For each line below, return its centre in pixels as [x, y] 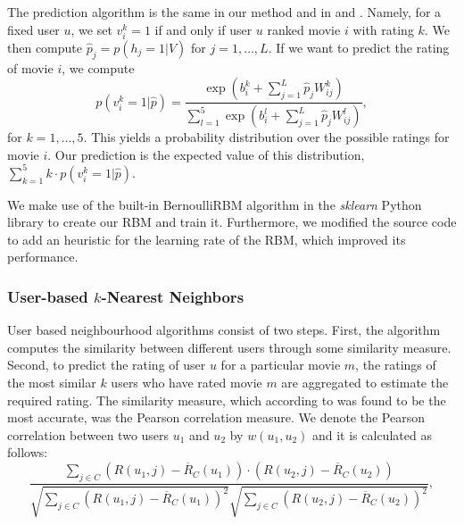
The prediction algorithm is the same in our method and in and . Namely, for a [224, 12]
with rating [383, 29]
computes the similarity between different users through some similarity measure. [229, 347]
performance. [43, 257]
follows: [28, 452]
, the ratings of [396, 365]
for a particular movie [281, 365]
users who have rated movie [186, 383]
